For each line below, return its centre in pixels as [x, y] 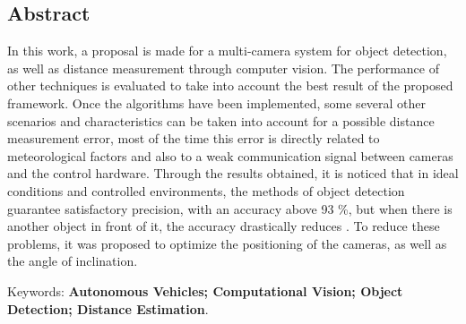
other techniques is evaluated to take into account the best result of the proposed [230, 85]
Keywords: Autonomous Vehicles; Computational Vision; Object [205, 290]
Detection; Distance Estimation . [108, 308]
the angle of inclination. [73, 261]
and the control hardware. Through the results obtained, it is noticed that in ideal [233, 173]
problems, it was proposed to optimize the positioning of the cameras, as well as [227, 243]
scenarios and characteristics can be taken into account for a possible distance [221, 120]
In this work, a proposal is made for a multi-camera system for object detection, [227, 51]
